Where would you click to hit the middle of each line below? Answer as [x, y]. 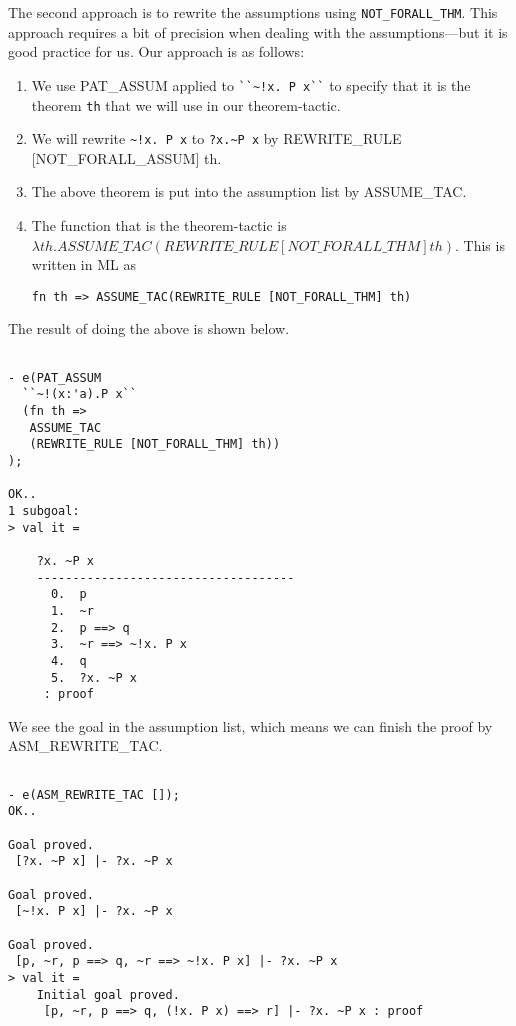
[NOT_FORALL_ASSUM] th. [126, 157]
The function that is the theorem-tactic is [159, 225]
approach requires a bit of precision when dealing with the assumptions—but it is [258, 31]
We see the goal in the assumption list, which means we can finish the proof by [250, 725]
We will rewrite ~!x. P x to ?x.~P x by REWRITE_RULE [216, 138]
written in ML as [83, 264]
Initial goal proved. [108, 994]
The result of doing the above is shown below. [149, 328]
